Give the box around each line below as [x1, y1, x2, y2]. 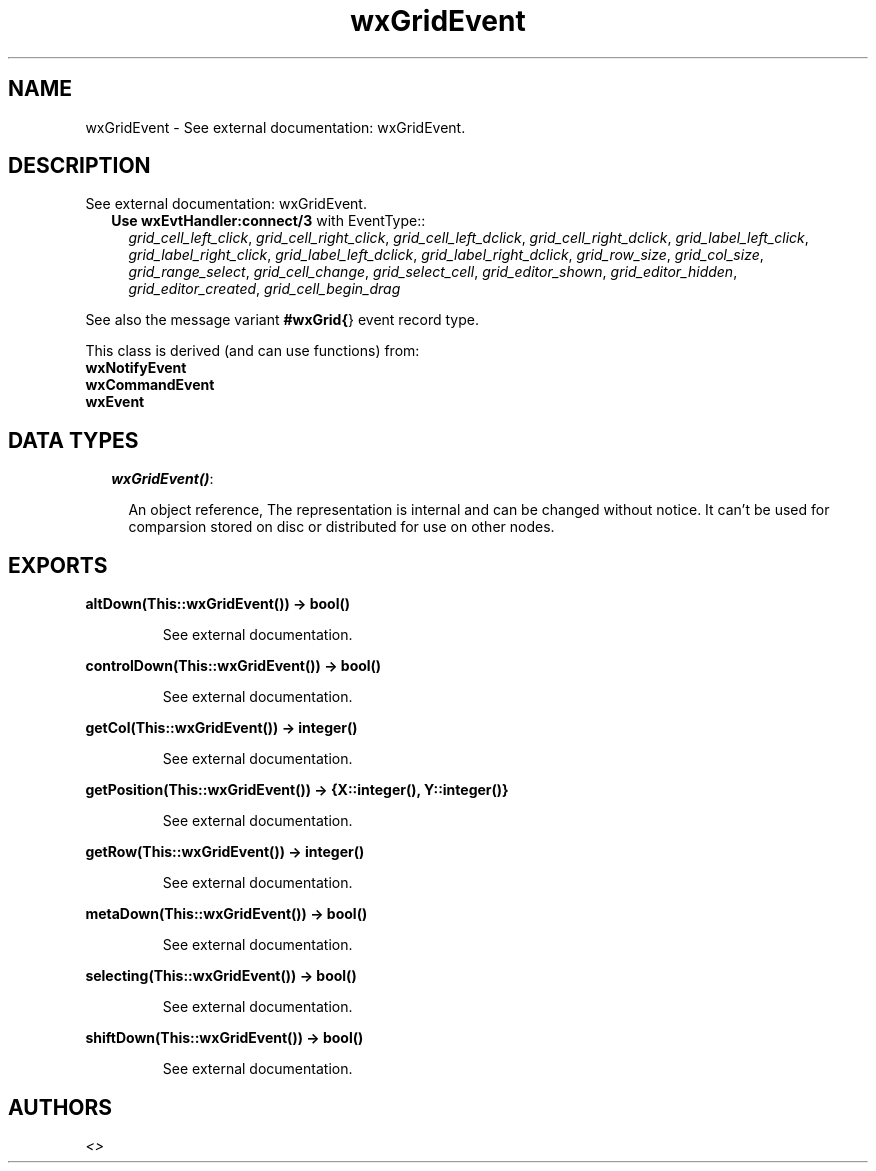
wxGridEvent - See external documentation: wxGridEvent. [85, 118, 466, 136]
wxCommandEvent [85, 376, 215, 394]
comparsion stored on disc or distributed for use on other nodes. [128, 518, 555, 536]
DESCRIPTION [8, 153, 151, 179]
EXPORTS [8, 552, 108, 578]
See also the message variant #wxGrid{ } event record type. [85, 311, 479, 329]
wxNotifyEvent [85, 359, 187, 377]
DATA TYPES [8, 427, 139, 453]
